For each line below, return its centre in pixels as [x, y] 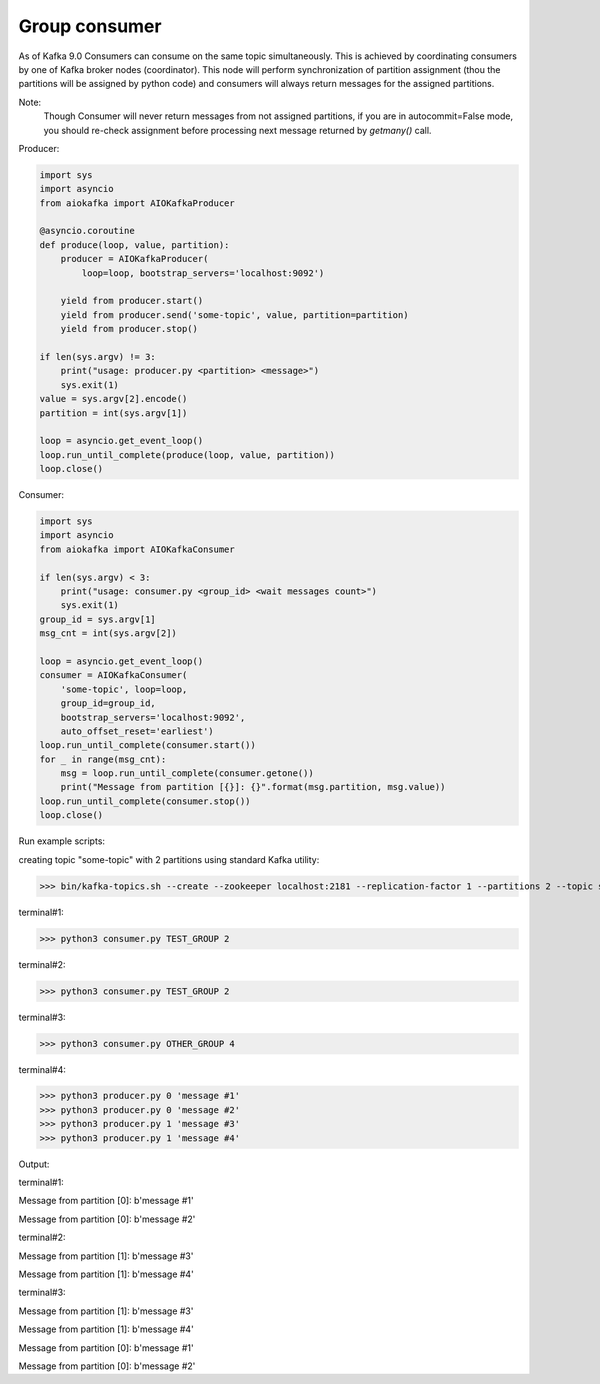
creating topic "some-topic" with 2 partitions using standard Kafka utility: [169, 859]
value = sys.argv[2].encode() [113, 399]
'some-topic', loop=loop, [124, 689]
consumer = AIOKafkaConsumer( [113, 675]
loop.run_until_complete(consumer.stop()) [145, 801]
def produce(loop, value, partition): [134, 244]
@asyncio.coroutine [87, 231]
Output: [34, 1164]
